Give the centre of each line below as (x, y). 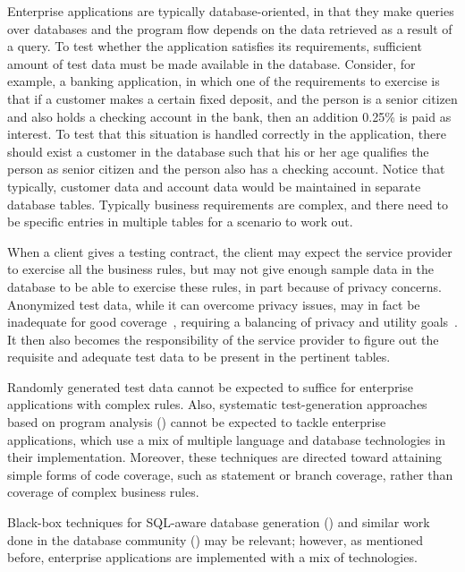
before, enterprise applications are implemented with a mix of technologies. (212, 557)
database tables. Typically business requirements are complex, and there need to (228, 204)
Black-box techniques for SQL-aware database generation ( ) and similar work (219, 522)
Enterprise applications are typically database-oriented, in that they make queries (231, 11)
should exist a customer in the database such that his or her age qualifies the (218, 151)
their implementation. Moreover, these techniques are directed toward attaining (225, 457)
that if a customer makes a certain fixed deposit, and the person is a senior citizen (232, 98)
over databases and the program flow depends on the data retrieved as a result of (230, 28)
